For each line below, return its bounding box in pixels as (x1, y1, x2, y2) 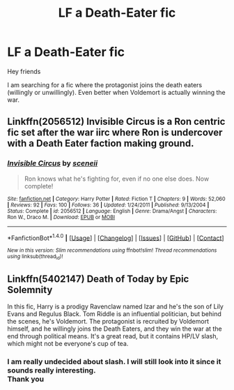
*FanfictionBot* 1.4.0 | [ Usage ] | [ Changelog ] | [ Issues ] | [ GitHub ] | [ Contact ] (7, 232, 224, 242)
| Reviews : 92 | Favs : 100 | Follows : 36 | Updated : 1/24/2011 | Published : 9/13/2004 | (7, 201, 210, 209)
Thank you (7, 375, 44, 384)
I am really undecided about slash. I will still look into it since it (7, 357, 221, 367)
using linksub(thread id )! (7, 253, 63, 261)
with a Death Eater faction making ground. (7, 137, 194, 149)
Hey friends (7, 67, 41, 75)
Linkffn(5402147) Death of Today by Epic (7, 273, 189, 285)
